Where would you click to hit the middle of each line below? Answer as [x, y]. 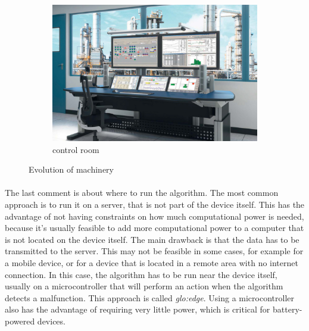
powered [20, 321]
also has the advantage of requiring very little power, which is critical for [138, 309]
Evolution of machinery [71, 169]
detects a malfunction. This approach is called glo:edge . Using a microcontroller [149, 297]
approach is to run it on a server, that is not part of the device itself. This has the [155, 204]
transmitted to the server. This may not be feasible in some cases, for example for [154, 251]
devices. [51, 321]
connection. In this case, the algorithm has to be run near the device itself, [141, 274]
